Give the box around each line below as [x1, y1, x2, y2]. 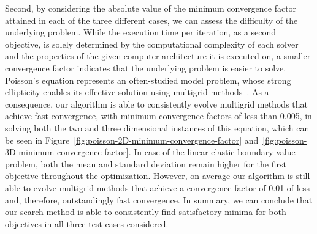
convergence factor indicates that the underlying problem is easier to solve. [5, 61, 286, 74]
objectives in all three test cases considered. [5, 217, 169, 230]
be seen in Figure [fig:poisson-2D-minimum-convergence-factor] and [5, 133, 259, 146]
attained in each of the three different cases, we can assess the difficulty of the [5, 13, 298, 26]
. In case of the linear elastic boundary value [128, 145, 296, 158]
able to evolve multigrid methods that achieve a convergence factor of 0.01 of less [5, 181, 310, 194]
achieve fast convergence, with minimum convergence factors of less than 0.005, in [5, 109, 312, 122]
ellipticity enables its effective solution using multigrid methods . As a [5, 86, 269, 98]
